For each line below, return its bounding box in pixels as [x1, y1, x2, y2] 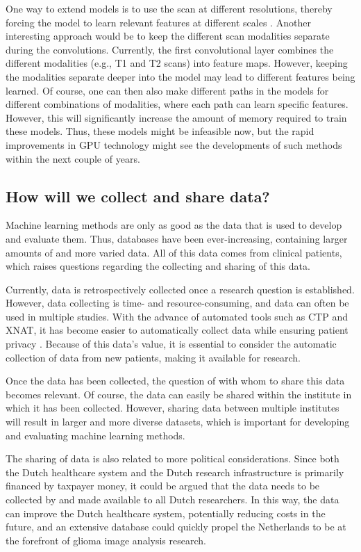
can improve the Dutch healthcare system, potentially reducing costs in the [6, 505, 326, 520]
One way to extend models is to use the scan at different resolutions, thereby [6, 1, 333, 15]
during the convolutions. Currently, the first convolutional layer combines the [6, 42, 334, 56]
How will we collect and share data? [6, 185, 270, 206]
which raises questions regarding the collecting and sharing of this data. [6, 259, 310, 273]
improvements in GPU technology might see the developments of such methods [6, 137, 342, 152]
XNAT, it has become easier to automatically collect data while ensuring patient [6, 323, 349, 337]
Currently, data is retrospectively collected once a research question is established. [6, 282, 355, 296]
